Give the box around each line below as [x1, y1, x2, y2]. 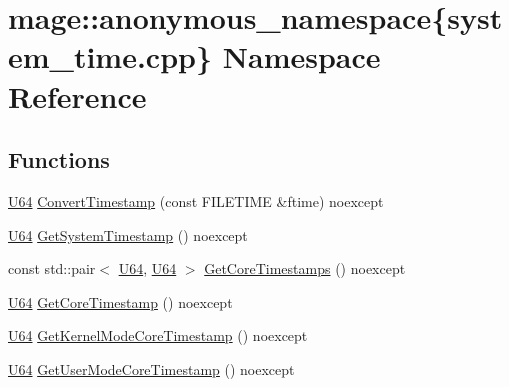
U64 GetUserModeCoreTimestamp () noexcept [8, 358, 295, 379]
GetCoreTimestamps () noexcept [204, 258, 406, 279]
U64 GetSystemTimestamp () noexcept [8, 224, 248, 245]
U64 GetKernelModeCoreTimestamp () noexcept [8, 325, 308, 346]
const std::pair [8, 258, 96, 279]
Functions [8, 144, 110, 175]
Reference [8, 75, 147, 116]
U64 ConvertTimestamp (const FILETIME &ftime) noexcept [8, 190, 384, 211]
